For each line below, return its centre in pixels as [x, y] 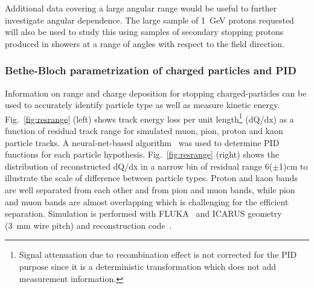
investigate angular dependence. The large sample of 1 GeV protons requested [149, 20]
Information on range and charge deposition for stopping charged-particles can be [156, 93]
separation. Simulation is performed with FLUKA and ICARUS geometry [143, 213]
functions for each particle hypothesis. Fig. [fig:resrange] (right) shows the [142, 154]
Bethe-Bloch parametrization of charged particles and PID [151, 70]
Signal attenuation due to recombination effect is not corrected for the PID [158, 254]
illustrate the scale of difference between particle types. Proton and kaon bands [151, 178]
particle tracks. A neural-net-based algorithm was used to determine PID [142, 142]
